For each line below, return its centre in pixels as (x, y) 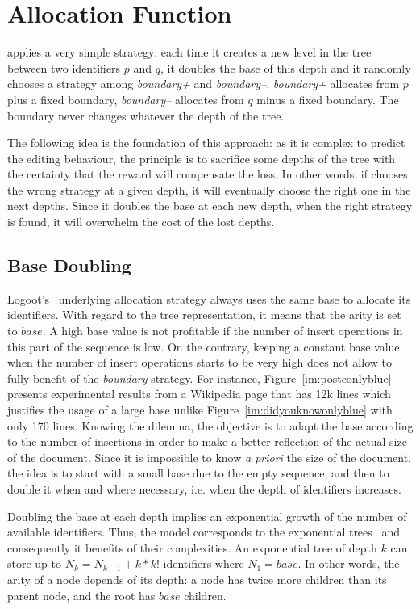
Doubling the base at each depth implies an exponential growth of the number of (207, 516)
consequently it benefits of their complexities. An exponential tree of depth (192, 547)
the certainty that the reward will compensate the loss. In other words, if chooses (208, 174)
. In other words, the (349, 563)
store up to (35, 563)
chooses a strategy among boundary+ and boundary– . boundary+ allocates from (204, 84)
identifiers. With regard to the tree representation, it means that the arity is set (204, 315)
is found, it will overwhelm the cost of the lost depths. (141, 222)
